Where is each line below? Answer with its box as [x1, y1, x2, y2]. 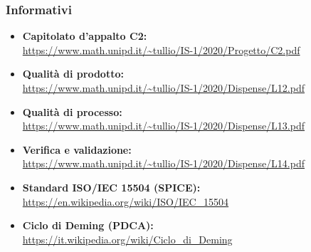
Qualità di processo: [22, 104, 122, 119]
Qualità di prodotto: [22, 66, 124, 81]
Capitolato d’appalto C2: [22, 28, 147, 43]
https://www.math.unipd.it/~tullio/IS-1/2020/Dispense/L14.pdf [22, 156, 305, 171]
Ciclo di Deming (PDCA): [22, 218, 154, 233]
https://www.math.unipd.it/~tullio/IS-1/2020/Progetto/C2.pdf [22, 42, 300, 57]
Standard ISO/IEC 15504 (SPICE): [22, 179, 201, 194]
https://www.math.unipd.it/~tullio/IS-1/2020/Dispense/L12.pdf [22, 80, 305, 95]
